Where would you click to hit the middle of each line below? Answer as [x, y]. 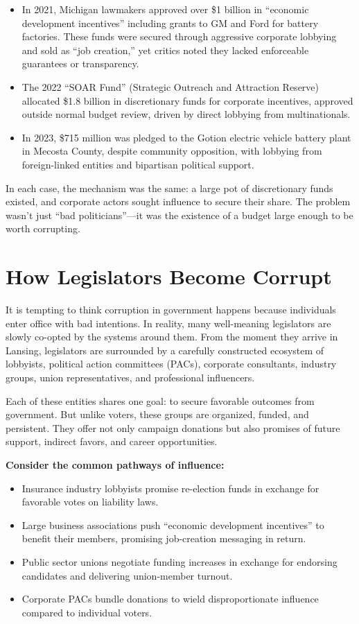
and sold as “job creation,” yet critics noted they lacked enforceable [165, 50]
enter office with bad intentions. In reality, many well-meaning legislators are [168, 323]
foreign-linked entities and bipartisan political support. [138, 164]
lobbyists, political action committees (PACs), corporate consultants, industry [171, 364]
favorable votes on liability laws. [90, 502]
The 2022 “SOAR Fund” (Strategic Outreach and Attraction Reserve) [170, 86]
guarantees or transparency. [80, 63]
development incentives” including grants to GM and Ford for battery [170, 23]
